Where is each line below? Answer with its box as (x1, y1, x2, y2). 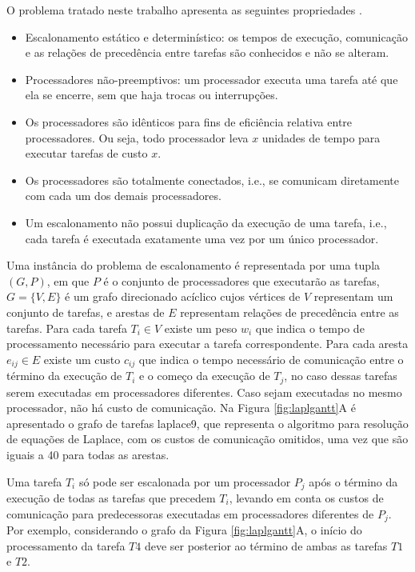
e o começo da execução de (138, 367, 270, 384)
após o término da (309, 473, 398, 490)
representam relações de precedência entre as (180, 303, 399, 320)
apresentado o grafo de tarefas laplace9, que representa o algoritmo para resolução (6, 414, 409, 431)
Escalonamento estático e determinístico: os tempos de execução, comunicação (25, 28, 408, 45)
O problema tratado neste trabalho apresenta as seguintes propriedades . (6, 2, 362, 18)
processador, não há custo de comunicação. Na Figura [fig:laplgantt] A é (6, 399, 356, 416)
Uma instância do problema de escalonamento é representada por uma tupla (6, 257, 381, 274)
